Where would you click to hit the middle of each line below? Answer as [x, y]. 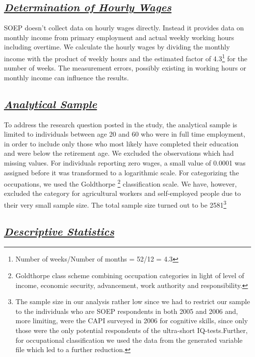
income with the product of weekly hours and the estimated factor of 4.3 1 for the [126, 57]
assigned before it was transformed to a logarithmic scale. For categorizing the [122, 172]
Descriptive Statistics [59, 231]
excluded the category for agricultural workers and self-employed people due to [122, 193]
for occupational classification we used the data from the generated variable [129, 340]
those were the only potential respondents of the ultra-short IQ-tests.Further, [131, 330]
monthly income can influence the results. [66, 77]
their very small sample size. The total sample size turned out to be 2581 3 [115, 204]
